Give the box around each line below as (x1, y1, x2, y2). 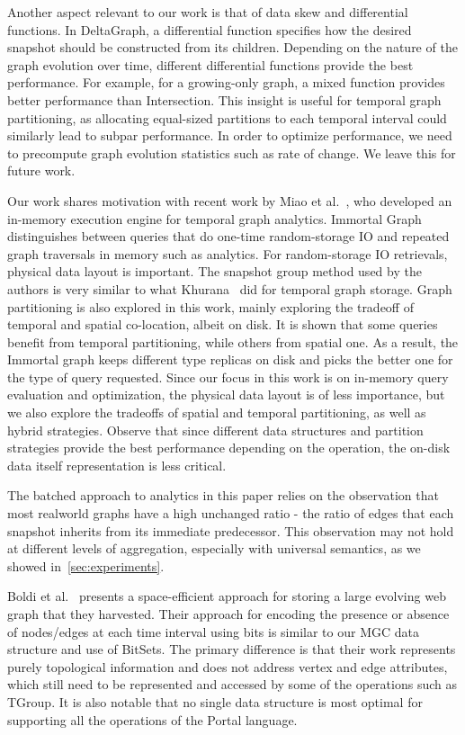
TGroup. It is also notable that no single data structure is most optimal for (7, 692, 423, 711)
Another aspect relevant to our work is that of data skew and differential (7, 3, 408, 21)
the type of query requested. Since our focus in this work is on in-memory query (7, 367, 449, 386)
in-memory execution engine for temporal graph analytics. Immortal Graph (7, 209, 422, 228)
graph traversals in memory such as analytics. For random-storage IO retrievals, (7, 244, 448, 263)
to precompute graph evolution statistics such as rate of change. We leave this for (7, 143, 456, 162)
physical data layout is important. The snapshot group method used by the (7, 262, 422, 281)
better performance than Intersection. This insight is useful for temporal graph (7, 90, 442, 109)
